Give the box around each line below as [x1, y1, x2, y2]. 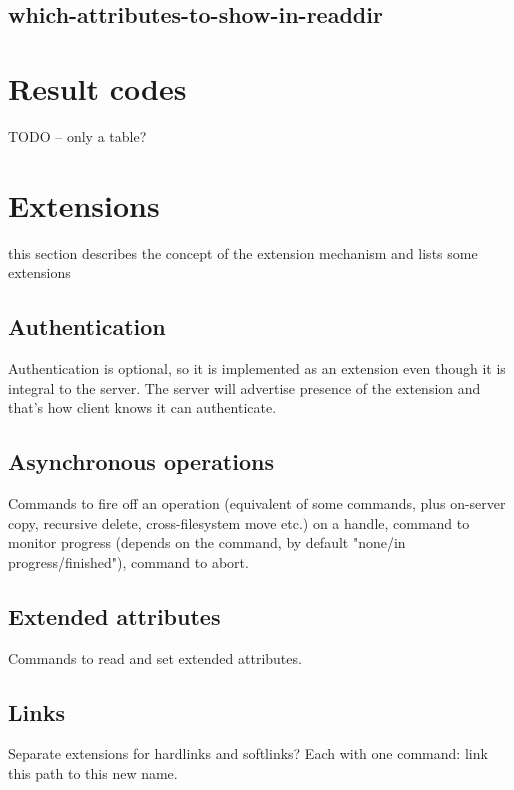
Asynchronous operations [8, 446, 274, 477]
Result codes [8, 67, 187, 108]
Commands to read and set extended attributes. [8, 647, 302, 668]
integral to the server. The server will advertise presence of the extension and [8, 377, 481, 398]
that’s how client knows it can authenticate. [8, 397, 277, 418]
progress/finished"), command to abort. [8, 551, 249, 572]
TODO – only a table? [8, 125, 147, 146]
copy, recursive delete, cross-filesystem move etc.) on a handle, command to [8, 512, 470, 533]
